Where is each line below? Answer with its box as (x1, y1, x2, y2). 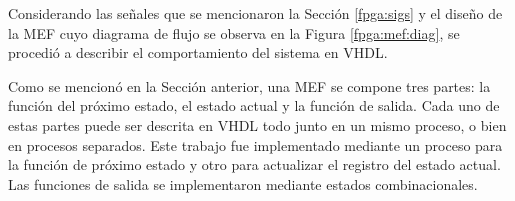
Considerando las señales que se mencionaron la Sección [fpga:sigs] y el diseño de (8, 3, 503, 23)
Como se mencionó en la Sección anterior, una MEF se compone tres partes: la (8, 75, 491, 96)
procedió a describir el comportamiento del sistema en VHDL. (8, 42, 388, 63)
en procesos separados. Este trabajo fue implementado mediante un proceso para (8, 134, 503, 155)
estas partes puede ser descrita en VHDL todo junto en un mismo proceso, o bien (8, 114, 507, 135)
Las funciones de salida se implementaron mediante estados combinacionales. (8, 173, 478, 194)
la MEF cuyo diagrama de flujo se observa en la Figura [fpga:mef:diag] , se (8, 22, 460, 43)
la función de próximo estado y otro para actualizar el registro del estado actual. (8, 154, 501, 175)
